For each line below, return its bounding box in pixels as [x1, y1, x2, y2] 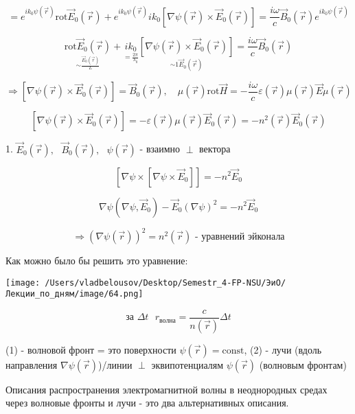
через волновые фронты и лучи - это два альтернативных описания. [5, 395, 289, 410]
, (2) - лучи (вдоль [244, 342, 322, 356]
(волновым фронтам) [259, 357, 347, 371]
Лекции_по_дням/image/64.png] [5, 289, 144, 299]
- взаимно [139, 141, 181, 156]
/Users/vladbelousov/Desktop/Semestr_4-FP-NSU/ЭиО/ [45, 277, 286, 288]
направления [5, 357, 58, 371]
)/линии [98, 357, 133, 371]
